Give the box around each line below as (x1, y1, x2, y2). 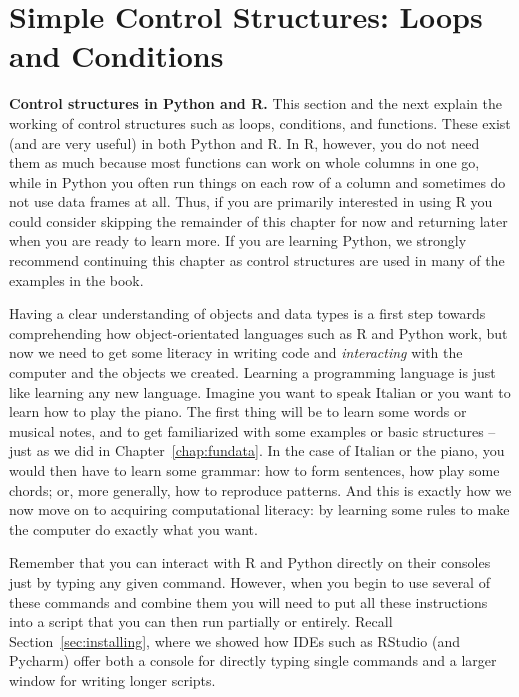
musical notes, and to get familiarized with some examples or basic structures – (9, 420, 496, 441)
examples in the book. (9, 269, 144, 290)
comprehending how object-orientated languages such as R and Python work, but (9, 322, 508, 343)
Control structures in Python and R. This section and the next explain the (9, 93, 502, 114)
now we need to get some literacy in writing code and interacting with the (9, 342, 463, 363)
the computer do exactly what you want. (9, 518, 258, 539)
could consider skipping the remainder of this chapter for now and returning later (9, 210, 508, 231)
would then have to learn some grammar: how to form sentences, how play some (9, 460, 500, 480)
